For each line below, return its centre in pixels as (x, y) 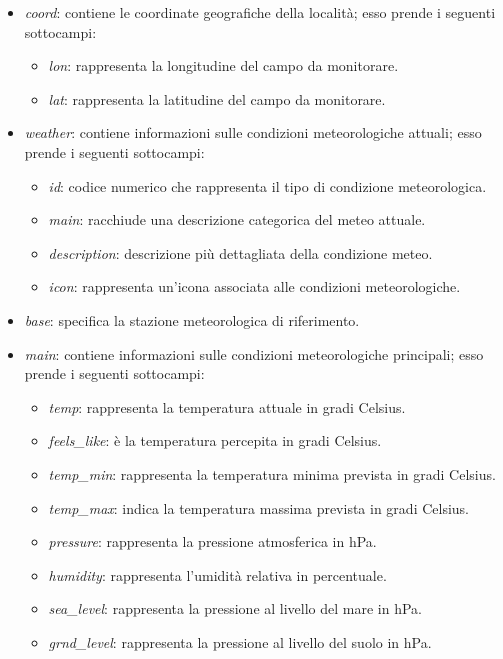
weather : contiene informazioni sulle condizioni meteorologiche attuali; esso (253, 132)
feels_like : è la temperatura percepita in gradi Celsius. (215, 440)
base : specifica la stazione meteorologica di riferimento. (192, 319)
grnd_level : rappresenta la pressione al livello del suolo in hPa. (240, 641)
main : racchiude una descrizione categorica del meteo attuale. (237, 219)
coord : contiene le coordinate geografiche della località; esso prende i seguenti (260, 12)
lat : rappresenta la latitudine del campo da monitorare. (217, 98)
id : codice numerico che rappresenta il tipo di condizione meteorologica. (267, 185)
